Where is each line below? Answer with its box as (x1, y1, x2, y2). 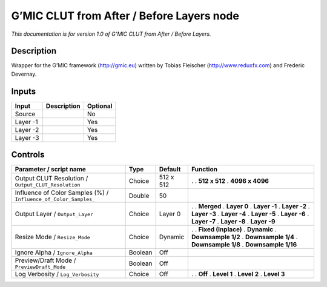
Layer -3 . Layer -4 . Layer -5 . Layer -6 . (191, 209, 309, 218)
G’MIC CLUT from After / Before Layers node (11, 9, 239, 22)
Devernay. (11, 70, 37, 78)
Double (128, 191, 150, 200)
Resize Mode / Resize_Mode (15, 233, 90, 242)
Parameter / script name (15, 165, 86, 174)
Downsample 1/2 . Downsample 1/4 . (191, 233, 298, 242)
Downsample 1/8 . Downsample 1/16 (191, 240, 297, 249)
